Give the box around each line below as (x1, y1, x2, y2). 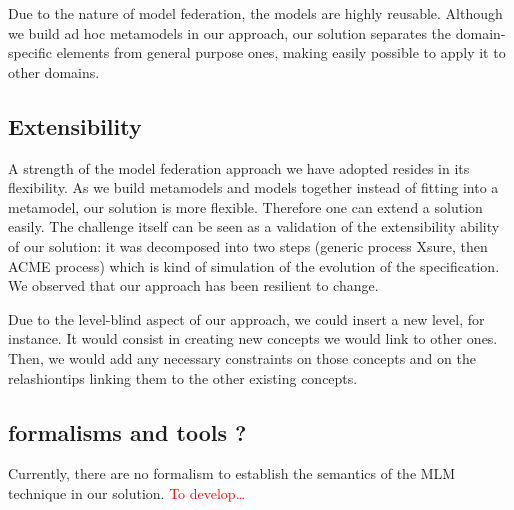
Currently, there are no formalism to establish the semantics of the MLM (8, 463, 456, 484)
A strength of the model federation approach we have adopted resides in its (8, 157, 470, 178)
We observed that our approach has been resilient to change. (8, 275, 379, 296)
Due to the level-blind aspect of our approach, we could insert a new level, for (8, 308, 485, 329)
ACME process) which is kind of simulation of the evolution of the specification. (8, 255, 500, 276)
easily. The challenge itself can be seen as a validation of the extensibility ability (8, 216, 500, 237)
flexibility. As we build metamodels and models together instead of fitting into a (8, 177, 499, 198)
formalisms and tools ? (8, 416, 247, 447)
